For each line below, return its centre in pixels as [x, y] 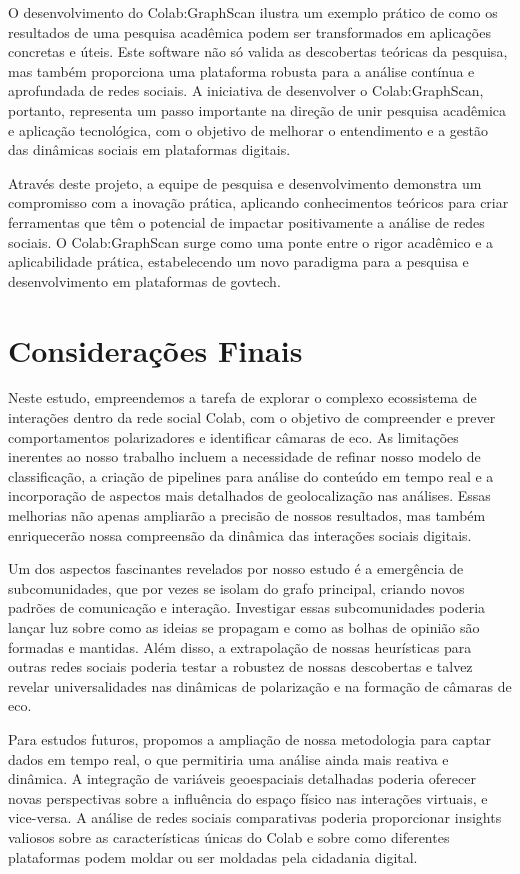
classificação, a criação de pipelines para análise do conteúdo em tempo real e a [251, 475]
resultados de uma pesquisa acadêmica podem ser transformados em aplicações [249, 31]
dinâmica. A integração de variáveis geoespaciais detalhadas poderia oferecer [242, 778]
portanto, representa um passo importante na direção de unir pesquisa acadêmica [257, 109]
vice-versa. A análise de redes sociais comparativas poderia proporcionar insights [255, 817]
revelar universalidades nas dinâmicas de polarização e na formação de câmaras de [260, 685]
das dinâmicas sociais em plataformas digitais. [149, 149]
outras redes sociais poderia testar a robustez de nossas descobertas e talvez [240, 666]
